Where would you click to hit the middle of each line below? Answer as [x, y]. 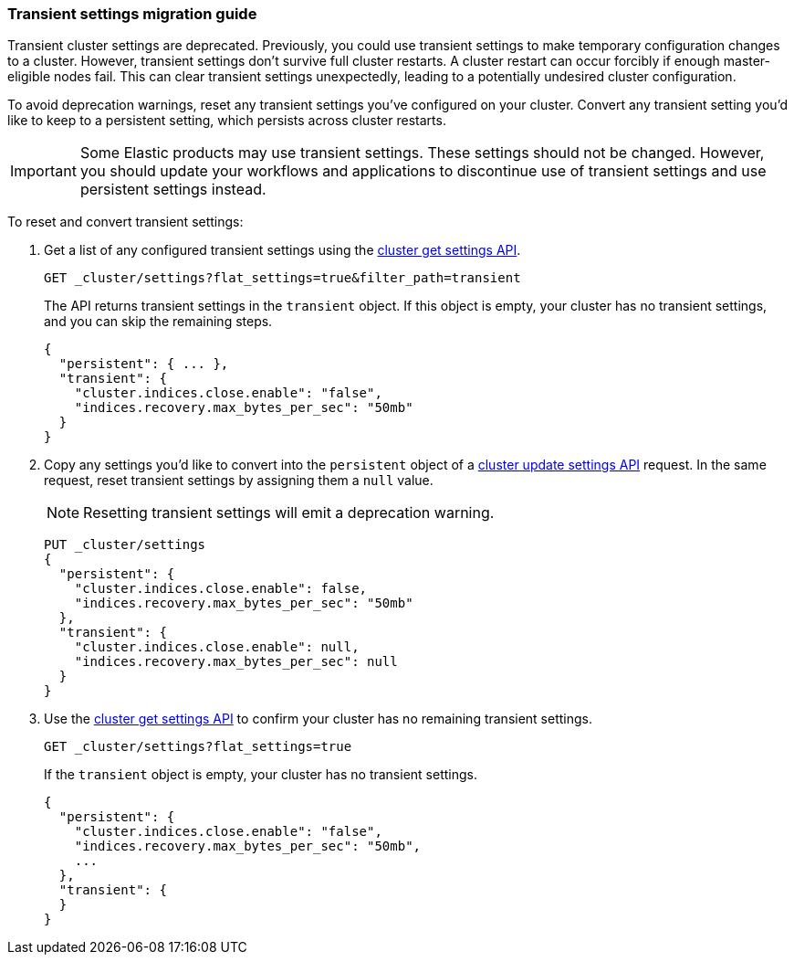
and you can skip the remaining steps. [158, 322]
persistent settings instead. [173, 190]
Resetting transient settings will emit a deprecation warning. [289, 513]
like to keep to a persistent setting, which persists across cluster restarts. [227, 121]
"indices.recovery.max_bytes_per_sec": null [236, 662]
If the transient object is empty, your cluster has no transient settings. [261, 775]
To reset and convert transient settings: [125, 222]
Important [43, 171]
